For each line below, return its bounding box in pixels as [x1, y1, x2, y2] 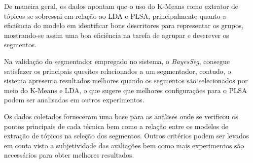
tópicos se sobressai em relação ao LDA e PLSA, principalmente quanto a [4, 10, 226, 21]
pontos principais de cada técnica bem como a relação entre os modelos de [4, 121, 228, 131]
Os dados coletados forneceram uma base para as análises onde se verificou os [4, 111, 238, 121]
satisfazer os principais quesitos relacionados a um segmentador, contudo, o [4, 65, 231, 76]
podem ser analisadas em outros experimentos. [4, 95, 145, 105]
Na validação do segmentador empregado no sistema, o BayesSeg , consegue [4, 56, 230, 66]
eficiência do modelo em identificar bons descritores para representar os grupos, [4, 20, 244, 31]
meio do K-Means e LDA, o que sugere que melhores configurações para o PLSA [4, 85, 247, 95]
